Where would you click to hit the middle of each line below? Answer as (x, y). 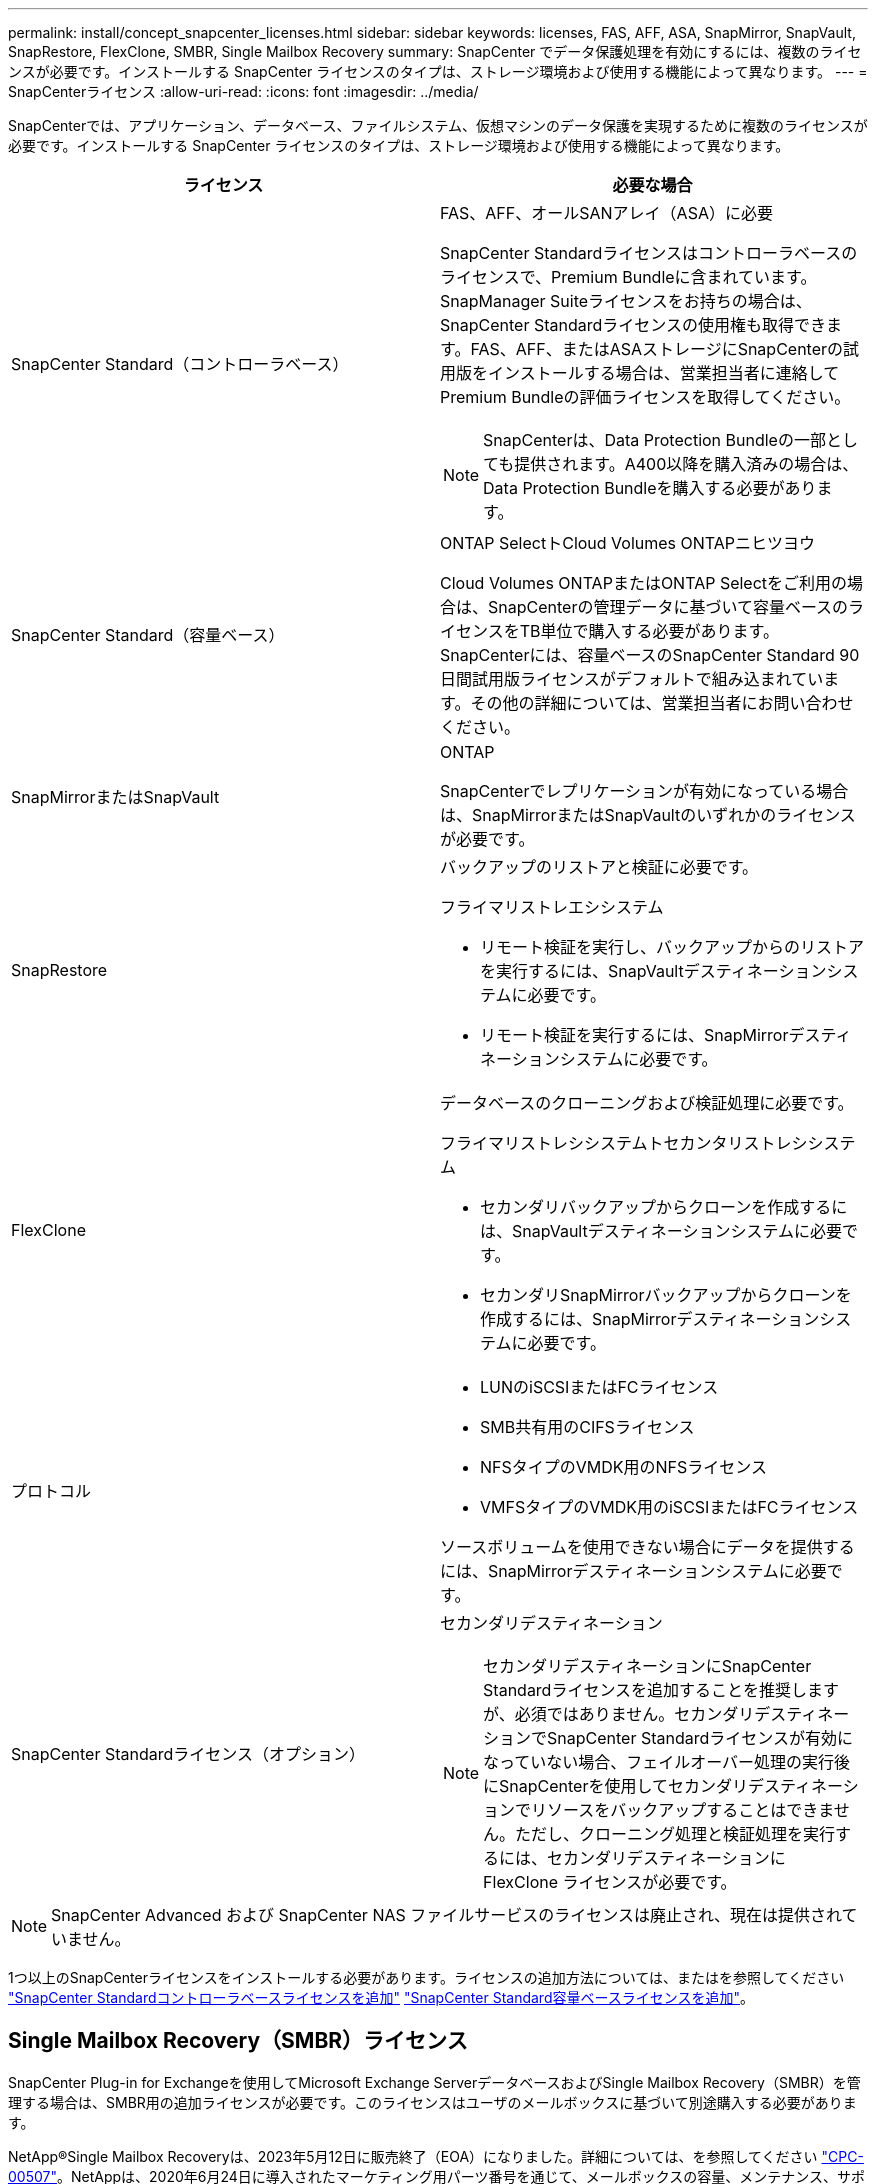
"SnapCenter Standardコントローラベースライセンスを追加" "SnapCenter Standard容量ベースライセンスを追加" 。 (381, 1997)
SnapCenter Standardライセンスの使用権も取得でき (633, 325)
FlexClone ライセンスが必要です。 (610, 1882)
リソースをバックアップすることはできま (682, 1810)
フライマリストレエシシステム (552, 907)
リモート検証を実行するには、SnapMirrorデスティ (666, 1035)
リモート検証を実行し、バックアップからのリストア (672, 947)
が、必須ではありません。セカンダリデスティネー (666, 1714)
